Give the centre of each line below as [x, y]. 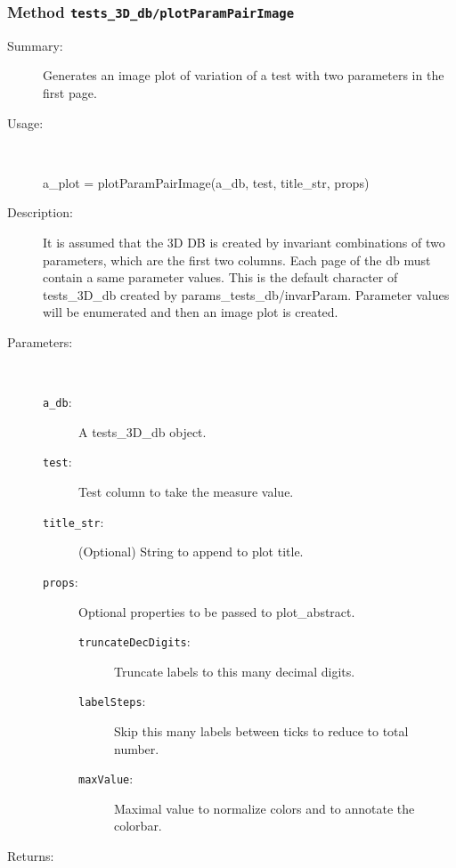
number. [137, 748]
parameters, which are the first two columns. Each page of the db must [237, 260]
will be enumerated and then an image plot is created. [191, 312]
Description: [40, 212]
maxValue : [106, 779]
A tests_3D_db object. [142, 431]
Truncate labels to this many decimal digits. [235, 671]
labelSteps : [112, 701]
